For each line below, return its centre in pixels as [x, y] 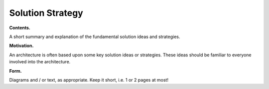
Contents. [20, 28]
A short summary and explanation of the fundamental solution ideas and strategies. [95, 37]
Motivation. [21, 46]
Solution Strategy [46, 13]
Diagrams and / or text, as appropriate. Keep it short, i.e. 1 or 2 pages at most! [89, 80]
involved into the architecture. [40, 62]
